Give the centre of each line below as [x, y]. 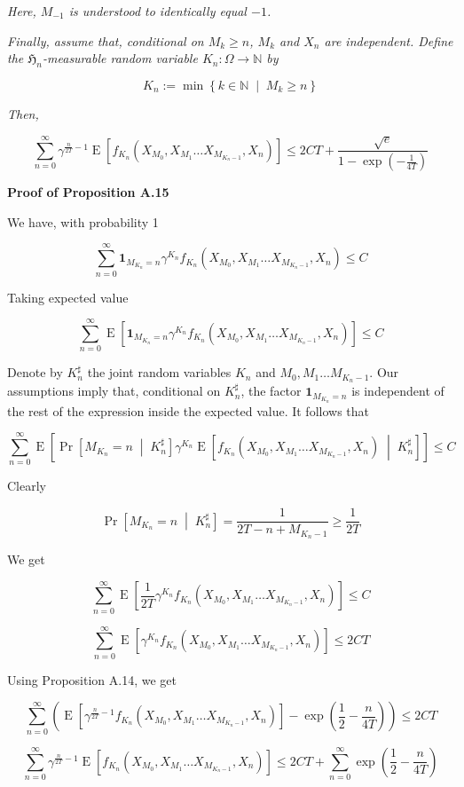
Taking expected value [68, 297]
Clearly [27, 486]
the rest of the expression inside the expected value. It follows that [188, 410]
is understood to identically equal [157, 11]
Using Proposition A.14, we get [92, 679]
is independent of [398, 391]
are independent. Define [389, 40]
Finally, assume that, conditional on [106, 40]
